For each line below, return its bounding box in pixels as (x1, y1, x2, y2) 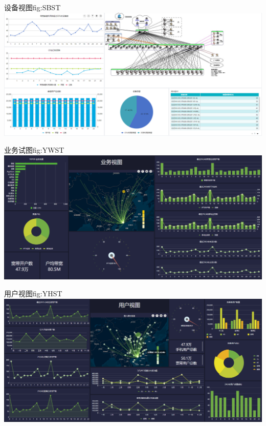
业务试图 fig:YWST (4, 145, 64, 155)
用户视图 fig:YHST (4, 288, 62, 299)
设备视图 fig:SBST (4, 2, 61, 12)
